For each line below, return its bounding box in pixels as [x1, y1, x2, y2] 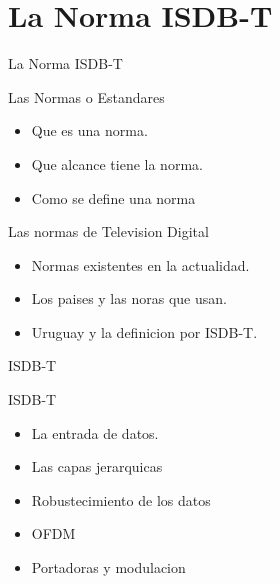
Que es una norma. [31, 120, 148, 141]
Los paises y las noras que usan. [31, 288, 227, 309]
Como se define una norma [31, 187, 196, 208]
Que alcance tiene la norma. [31, 153, 203, 174]
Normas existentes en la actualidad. [31, 254, 250, 275]
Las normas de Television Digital [8, 221, 209, 242]
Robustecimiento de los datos [31, 489, 211, 510]
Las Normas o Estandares [8, 86, 165, 107]
